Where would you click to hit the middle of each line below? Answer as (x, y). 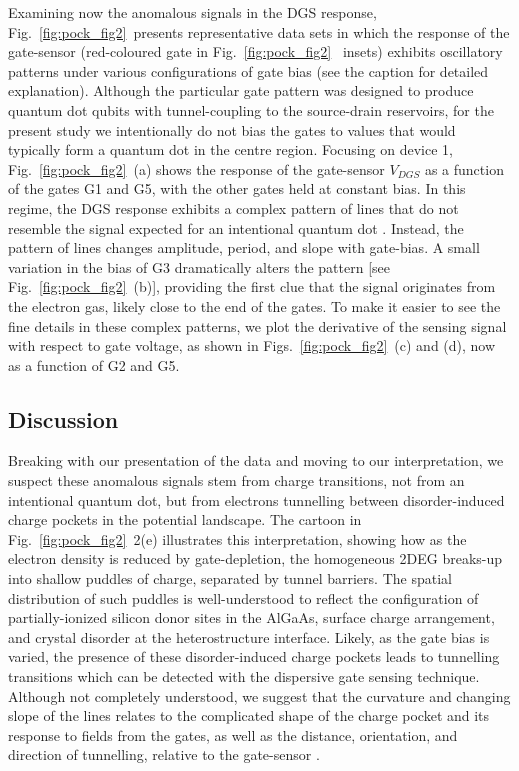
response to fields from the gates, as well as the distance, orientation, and (233, 734)
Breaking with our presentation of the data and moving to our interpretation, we (256, 460)
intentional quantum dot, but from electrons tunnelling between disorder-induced (256, 499)
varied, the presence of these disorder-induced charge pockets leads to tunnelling (254, 656)
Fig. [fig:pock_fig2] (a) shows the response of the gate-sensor (196, 168)
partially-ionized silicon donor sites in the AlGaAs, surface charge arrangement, (251, 617)
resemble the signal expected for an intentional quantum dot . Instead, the (236, 227)
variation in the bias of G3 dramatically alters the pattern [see (199, 266)
